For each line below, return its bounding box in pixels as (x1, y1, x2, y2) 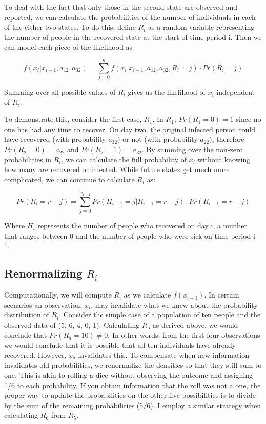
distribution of (4, 309, 49, 320)
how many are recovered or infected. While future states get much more (4, 164, 230, 175)
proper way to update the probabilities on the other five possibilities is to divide (4, 390, 256, 400)
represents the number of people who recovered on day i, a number (37, 220, 247, 231)
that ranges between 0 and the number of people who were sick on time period (4, 230, 251, 241)
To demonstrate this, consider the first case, (4, 114, 142, 124)
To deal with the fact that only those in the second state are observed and (4, 2, 237, 12)
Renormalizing (4, 265, 83, 281)
